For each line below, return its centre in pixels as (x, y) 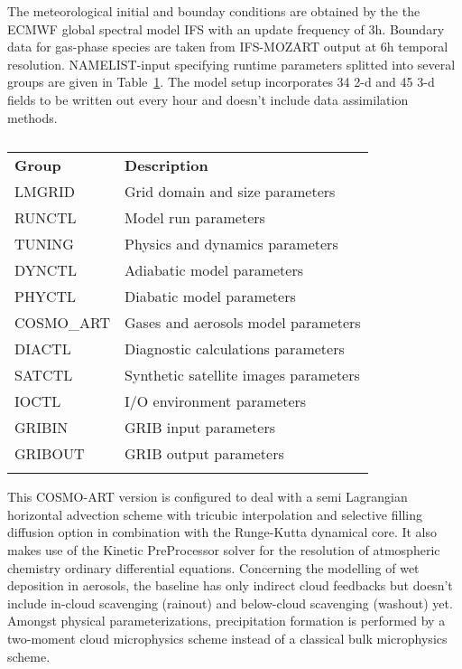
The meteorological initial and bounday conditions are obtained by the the (214, 11)
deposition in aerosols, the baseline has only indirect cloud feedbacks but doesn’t (230, 585)
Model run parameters (195, 218)
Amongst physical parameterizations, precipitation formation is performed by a (226, 621)
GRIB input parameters (200, 428)
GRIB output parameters (204, 454)
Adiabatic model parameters (214, 270)
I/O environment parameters (216, 401)
